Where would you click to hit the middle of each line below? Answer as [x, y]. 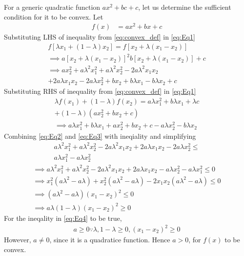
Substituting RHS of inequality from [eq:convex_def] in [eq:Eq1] [100, 91]
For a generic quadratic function [52, 7]
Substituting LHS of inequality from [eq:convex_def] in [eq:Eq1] [100, 37]
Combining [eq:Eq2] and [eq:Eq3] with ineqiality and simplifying [100, 136]
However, [18, 240]
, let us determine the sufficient [185, 7]
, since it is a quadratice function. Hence [110, 240]
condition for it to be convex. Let [54, 16]
